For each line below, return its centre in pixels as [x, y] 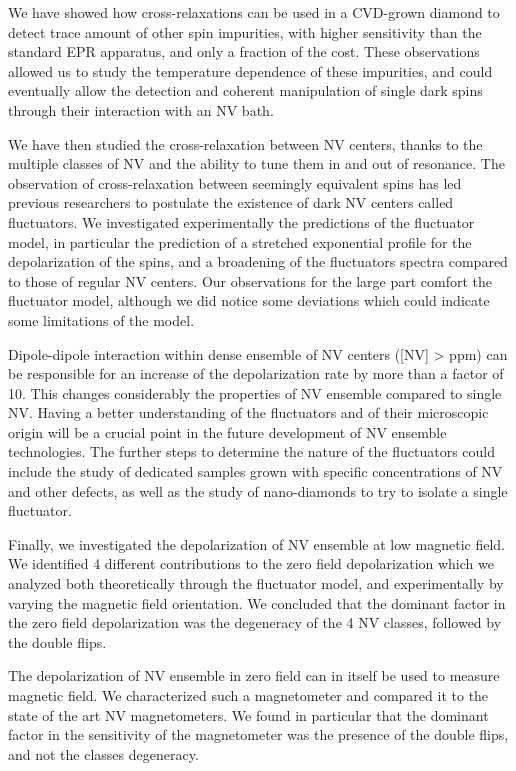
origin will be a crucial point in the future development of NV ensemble [227, 431]
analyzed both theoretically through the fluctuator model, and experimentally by [256, 583]
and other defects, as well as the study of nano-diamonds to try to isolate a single [258, 490]
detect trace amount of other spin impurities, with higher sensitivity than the [245, 31]
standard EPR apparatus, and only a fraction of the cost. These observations [244, 51]
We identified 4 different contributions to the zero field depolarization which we [251, 563]
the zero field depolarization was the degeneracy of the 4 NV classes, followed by [255, 622]
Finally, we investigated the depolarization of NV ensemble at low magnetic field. [256, 543]
